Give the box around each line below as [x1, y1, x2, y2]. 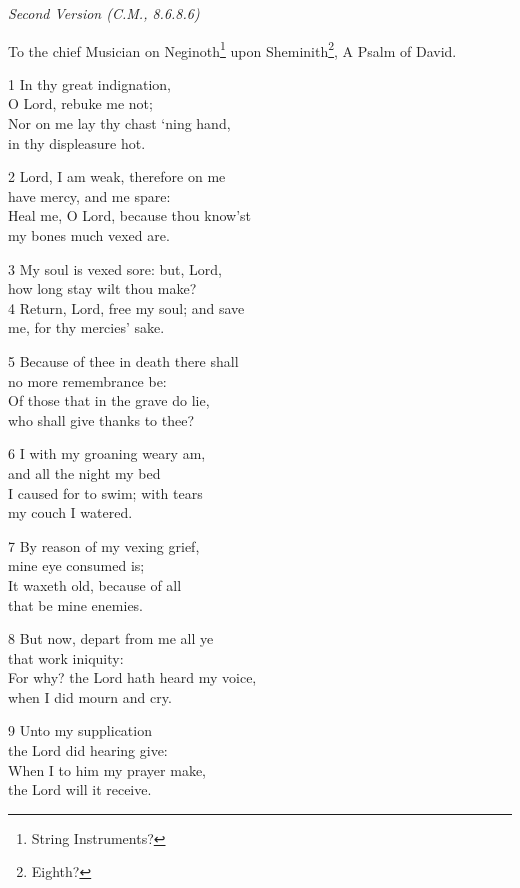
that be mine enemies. [8, 594, 144, 615]
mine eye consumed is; [8, 555, 145, 576]
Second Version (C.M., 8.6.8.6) [8, 3, 200, 23]
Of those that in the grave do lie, [8, 390, 210, 411]
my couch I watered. [8, 502, 133, 523]
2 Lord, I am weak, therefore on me [8, 166, 226, 187]
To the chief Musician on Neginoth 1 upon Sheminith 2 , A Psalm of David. [8, 37, 457, 61]
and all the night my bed [8, 462, 161, 483]
